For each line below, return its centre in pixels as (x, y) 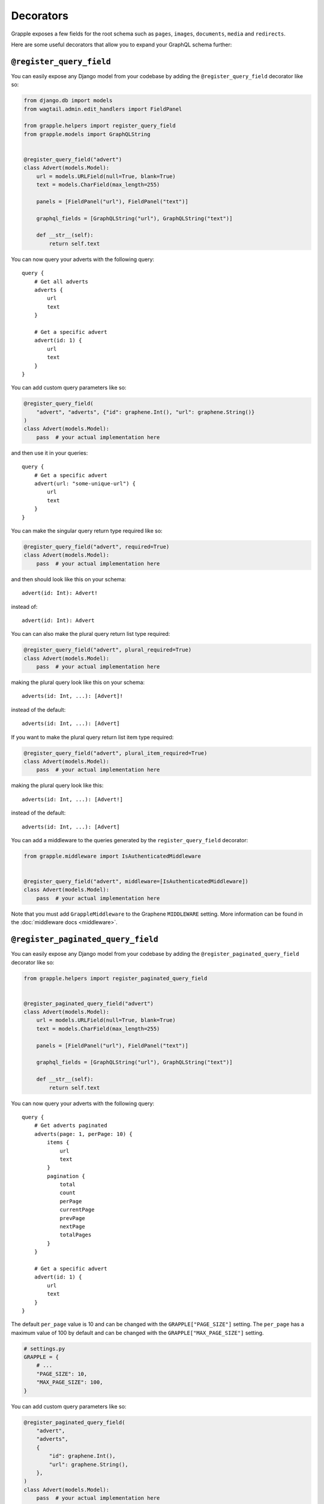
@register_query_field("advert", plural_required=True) (108, 650)
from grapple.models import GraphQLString (87, 134)
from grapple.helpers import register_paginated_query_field (115, 978)
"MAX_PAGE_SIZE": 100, (70, 1382)
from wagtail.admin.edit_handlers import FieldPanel (103, 109)
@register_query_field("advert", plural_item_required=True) (115, 753)
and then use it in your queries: (49, 453)
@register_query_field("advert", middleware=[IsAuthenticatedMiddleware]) (136, 882)
